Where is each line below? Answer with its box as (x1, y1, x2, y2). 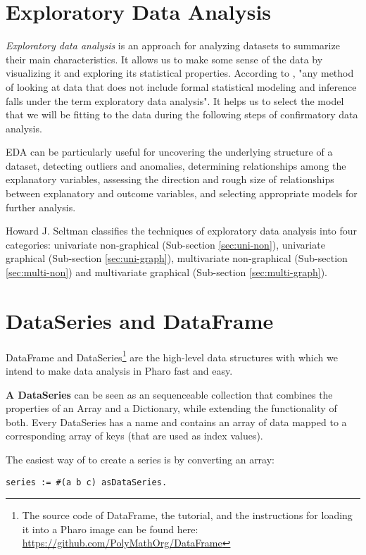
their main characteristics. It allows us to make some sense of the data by (6, 51, 323, 66)
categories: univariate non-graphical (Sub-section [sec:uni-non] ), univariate (6, 237, 325, 251)
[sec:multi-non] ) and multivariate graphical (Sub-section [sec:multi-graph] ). (6, 265, 327, 280)
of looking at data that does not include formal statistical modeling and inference (6, 79, 357, 94)
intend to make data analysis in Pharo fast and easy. (6, 363, 233, 378)
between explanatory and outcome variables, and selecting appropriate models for (6, 186, 358, 201)
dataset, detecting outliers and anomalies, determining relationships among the (6, 158, 346, 173)
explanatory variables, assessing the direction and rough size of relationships (6, 172, 334, 187)
